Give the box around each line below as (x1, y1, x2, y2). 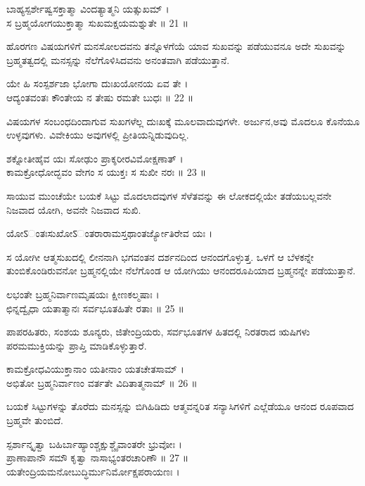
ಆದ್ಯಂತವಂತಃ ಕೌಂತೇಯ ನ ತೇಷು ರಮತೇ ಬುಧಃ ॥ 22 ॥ (6, 89, 193, 104)
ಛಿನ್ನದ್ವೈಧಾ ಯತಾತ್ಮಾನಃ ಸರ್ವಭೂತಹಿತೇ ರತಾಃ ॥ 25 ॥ (6, 300, 184, 315)
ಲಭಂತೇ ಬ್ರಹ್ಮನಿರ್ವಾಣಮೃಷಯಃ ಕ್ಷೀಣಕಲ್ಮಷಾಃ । (6, 286, 160, 301)
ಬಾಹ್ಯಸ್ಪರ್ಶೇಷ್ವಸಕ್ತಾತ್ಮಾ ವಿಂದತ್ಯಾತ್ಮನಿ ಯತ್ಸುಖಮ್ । (6, 1, 169, 15)
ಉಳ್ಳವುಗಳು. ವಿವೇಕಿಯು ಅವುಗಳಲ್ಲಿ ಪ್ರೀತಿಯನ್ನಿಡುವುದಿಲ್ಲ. (6, 127, 189, 142)
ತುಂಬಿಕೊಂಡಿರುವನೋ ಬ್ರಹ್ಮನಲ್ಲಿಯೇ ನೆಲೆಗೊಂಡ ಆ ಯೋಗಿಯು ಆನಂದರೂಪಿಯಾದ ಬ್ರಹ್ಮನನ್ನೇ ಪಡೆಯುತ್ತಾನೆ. (6, 263, 356, 278)
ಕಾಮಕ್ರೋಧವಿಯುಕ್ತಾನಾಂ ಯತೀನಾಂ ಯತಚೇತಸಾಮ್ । (6, 362, 184, 376)
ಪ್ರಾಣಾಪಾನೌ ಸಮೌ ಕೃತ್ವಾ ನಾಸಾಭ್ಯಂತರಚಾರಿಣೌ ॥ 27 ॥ (6, 450, 189, 465)
